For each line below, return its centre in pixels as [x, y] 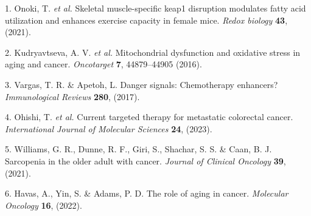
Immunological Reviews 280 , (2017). [72, 96]
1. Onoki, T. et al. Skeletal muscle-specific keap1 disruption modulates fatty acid [155, 8]
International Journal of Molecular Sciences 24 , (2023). [109, 128]
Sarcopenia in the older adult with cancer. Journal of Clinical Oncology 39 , [145, 160]
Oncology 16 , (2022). [44, 205]
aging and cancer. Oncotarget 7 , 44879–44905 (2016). [103, 64]
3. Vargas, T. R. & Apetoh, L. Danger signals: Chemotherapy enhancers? [142, 84]
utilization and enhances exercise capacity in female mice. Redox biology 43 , [146, 20]
